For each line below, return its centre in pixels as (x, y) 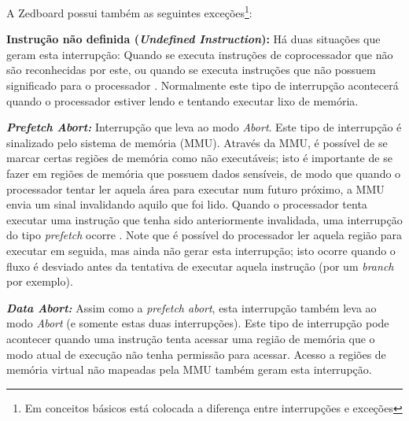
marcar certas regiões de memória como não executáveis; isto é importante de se (199, 158)
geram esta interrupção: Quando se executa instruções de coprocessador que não (200, 54)
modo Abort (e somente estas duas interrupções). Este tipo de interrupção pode (198, 323)
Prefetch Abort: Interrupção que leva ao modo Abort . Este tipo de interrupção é (204, 127)
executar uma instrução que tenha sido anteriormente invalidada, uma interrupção (204, 219)
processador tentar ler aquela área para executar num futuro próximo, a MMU (195, 188)
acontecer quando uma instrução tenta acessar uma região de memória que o (191, 338)
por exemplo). (40, 281)
